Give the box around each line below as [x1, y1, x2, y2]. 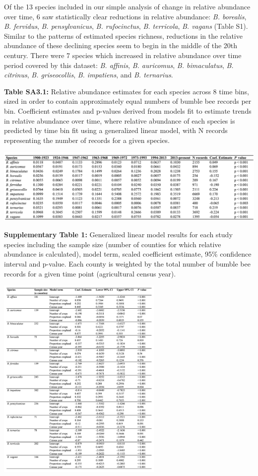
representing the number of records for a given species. [4, 135, 170, 145]
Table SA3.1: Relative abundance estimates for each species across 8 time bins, [4, 86, 249, 96]
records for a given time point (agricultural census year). [4, 268, 176, 278]
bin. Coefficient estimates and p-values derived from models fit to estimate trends [4, 105, 252, 116]
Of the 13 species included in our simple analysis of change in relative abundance [4, 1, 251, 11]
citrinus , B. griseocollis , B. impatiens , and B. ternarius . [4, 69, 173, 80]
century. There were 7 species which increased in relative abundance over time [4, 50, 242, 60]
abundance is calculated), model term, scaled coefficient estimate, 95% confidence [4, 249, 252, 259]
